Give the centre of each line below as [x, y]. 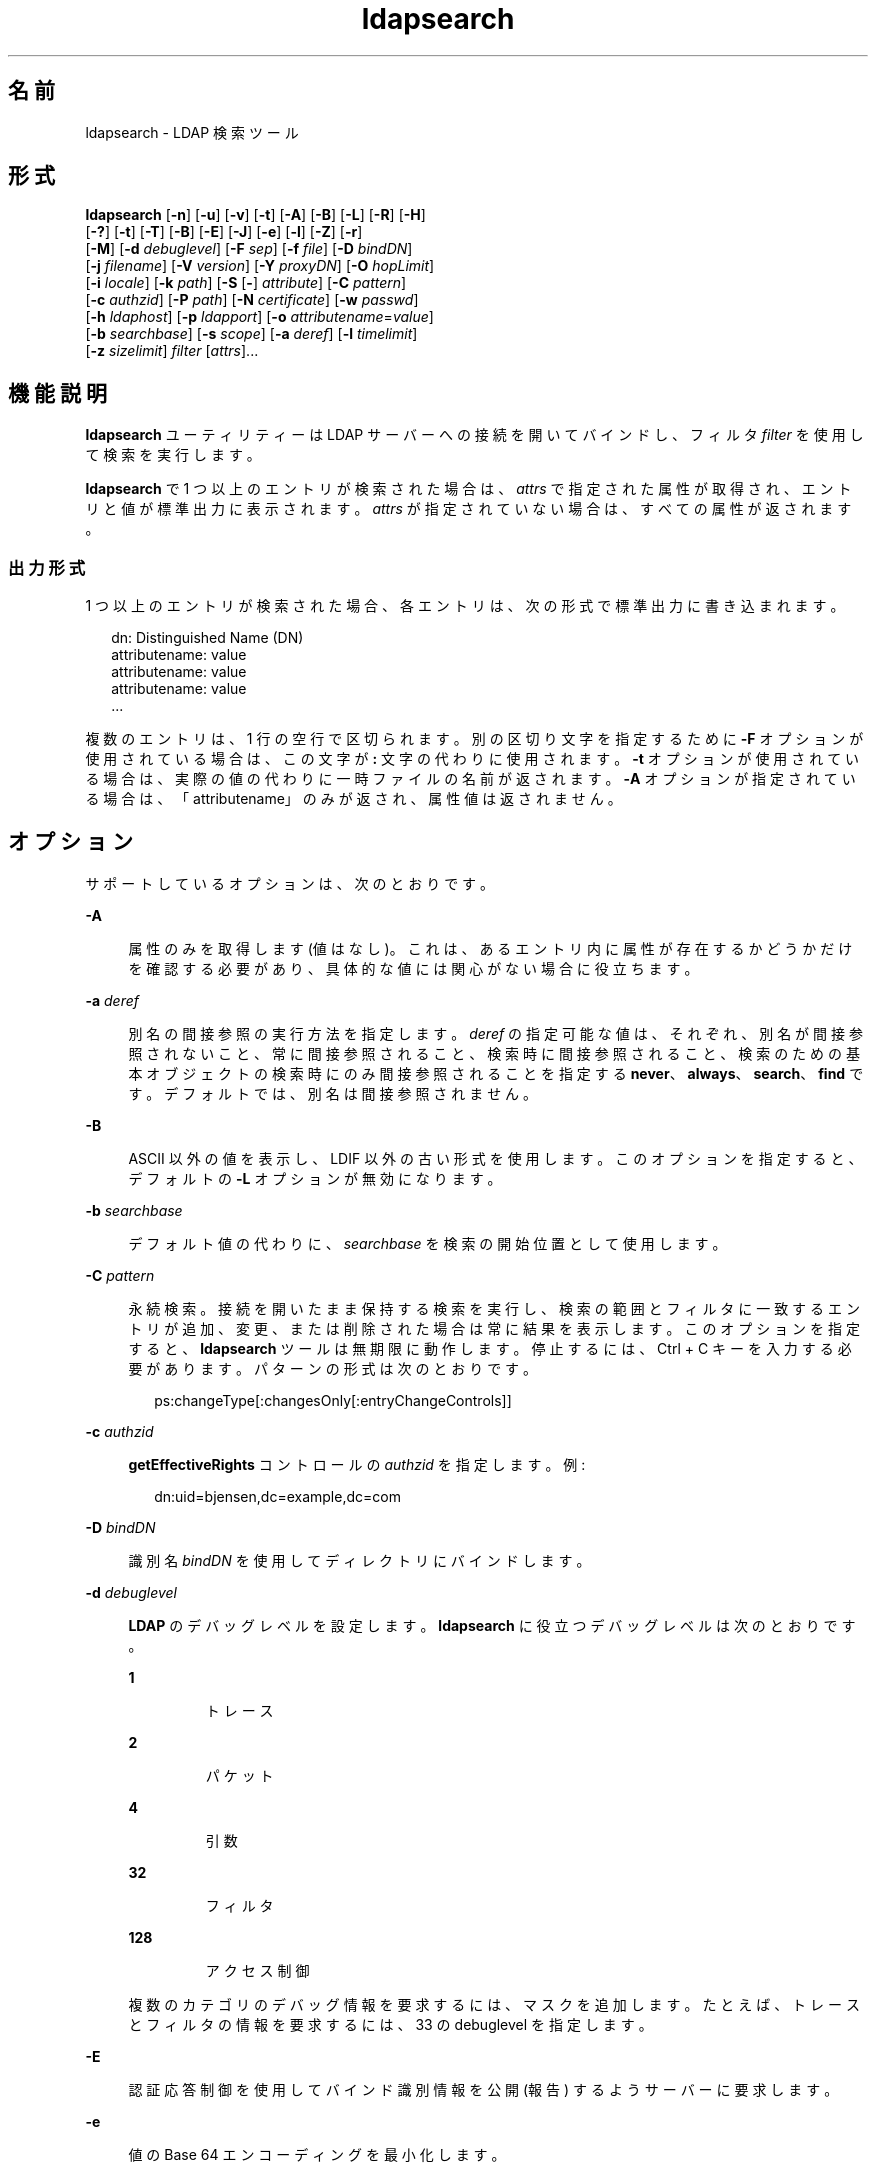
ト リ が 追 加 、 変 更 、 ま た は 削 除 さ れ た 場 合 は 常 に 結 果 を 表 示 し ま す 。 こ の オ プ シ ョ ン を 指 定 [494, 1328]
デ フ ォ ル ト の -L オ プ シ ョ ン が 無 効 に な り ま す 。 [315, 1178]
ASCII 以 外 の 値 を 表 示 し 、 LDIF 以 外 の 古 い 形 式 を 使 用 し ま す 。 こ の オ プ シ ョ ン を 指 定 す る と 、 [495, 1158]
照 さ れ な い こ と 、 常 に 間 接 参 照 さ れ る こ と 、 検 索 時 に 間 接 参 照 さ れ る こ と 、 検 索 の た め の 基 [494, 1053]
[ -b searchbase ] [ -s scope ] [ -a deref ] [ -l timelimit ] [251, 334]
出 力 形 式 [47, 567]
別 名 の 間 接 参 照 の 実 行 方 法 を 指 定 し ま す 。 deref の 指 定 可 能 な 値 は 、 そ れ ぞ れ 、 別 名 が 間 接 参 [495, 1033]
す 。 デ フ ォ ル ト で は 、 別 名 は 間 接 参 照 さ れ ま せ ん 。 [333, 1093]
